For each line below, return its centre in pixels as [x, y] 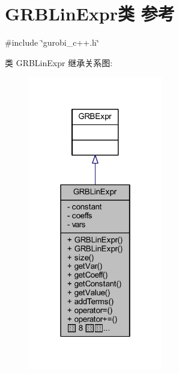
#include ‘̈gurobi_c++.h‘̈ [52, 42]
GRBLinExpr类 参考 [90, 14]
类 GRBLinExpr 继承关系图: [59, 62]
